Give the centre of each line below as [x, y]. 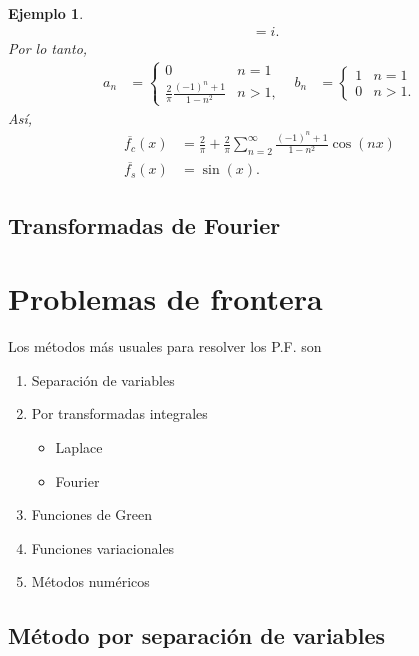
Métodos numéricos [90, 581]
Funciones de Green [91, 514]
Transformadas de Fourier [144, 224]
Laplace [79, 447]
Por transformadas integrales [119, 413]
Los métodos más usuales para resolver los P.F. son [165, 346]
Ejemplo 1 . [46, 13]
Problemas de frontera [165, 298]
